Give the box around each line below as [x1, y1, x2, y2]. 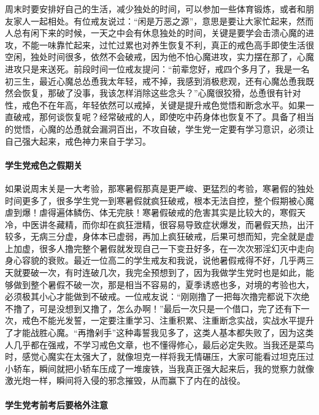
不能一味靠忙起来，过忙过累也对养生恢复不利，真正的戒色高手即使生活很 [21, 38, 314, 51]
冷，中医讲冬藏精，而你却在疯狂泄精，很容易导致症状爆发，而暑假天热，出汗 [5, 218, 314, 230]
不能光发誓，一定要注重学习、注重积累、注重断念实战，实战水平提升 [39, 314, 314, 327]
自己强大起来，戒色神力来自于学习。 [5, 134, 151, 147]
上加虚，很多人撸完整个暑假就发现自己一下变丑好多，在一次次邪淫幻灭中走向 [5, 242, 314, 254]
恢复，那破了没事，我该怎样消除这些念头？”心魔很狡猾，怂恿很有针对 [21, 86, 301, 99]
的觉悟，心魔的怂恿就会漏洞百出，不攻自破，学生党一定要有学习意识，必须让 [5, 122, 314, 135]
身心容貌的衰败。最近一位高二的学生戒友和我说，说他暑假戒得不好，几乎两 [5, 254, 306, 267]
